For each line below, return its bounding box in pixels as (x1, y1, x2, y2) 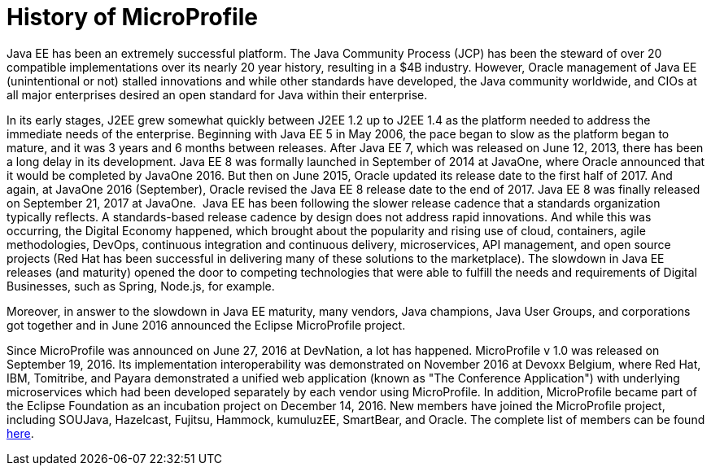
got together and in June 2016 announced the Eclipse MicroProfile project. (7, 317, 406, 332)
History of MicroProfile (7, 3, 258, 31)
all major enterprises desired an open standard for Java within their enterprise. (7, 87, 428, 102)
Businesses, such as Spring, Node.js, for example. (7, 278, 275, 293)
